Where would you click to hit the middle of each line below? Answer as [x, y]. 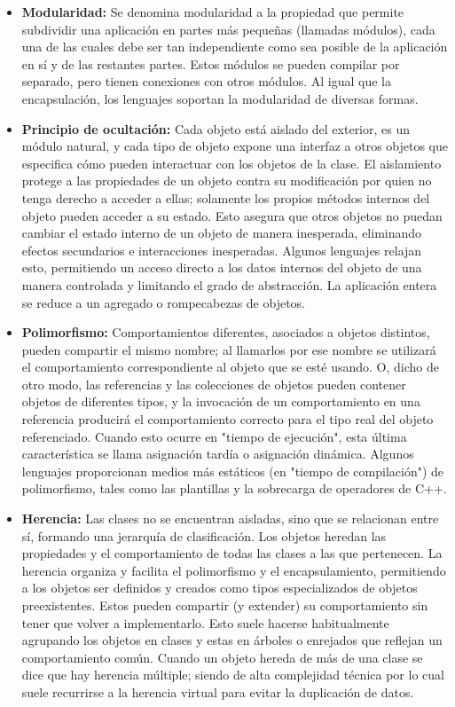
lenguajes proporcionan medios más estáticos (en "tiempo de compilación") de [233, 471]
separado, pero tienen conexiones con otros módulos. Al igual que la [206, 81]
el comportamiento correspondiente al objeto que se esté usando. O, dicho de [230, 367]
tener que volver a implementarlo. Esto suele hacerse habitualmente [205, 622]
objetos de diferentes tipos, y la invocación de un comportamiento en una [221, 401]
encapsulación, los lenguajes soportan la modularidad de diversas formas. [220, 98]
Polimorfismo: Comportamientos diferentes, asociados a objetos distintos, [226, 332]
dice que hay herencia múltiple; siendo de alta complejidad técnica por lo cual [233, 675]
